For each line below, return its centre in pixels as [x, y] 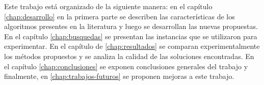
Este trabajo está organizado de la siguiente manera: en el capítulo [108, 6]
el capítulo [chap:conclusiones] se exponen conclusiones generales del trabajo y [126, 66]
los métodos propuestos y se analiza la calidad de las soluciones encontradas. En [129, 56]
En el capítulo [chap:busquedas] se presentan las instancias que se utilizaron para [131, 36]
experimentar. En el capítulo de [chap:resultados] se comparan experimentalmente [132, 46]
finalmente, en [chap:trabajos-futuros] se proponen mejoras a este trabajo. [119, 76]
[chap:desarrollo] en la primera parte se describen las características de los [120, 16]
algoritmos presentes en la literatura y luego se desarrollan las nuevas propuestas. [131, 26]
